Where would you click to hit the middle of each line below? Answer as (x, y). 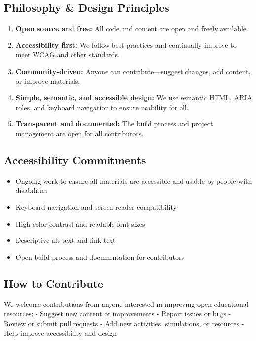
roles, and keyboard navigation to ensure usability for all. (102, 107)
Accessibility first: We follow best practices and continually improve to (126, 45)
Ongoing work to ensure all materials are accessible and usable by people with (134, 180)
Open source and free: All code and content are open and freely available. (132, 28)
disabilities (32, 190)
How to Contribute (54, 283)
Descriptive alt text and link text (66, 240)
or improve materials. (48, 81)
